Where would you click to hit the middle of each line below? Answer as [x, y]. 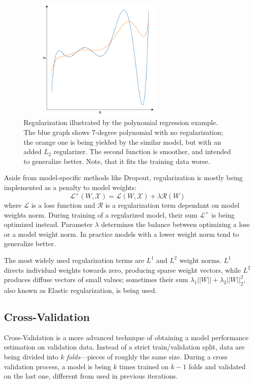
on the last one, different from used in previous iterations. [91, 376]
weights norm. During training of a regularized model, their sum [101, 214]
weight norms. [200, 260]
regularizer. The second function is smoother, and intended [142, 151]
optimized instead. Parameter [48, 224]
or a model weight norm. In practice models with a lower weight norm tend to [122, 234]
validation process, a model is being [58, 366]
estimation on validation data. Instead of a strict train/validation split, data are [124, 347]
